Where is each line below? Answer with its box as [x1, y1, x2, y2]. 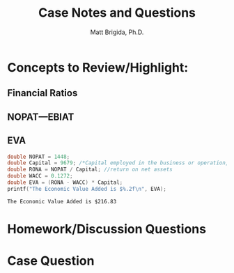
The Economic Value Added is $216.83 [7, 198, 117, 205]
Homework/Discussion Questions [7, 221, 207, 237]
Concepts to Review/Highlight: [7, 59, 189, 75]
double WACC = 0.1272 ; [7, 173, 73, 180]
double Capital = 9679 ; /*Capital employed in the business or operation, [7, 159, 229, 166]
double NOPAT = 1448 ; [7, 153, 70, 160]
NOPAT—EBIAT [7, 111, 75, 123]
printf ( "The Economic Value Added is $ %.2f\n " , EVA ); [7, 185, 167, 192]
